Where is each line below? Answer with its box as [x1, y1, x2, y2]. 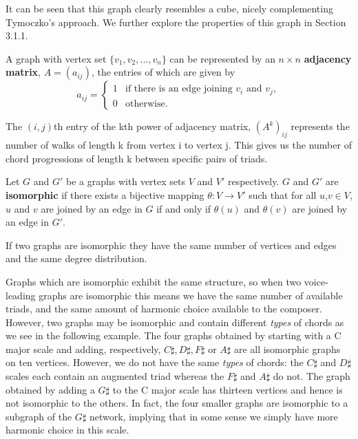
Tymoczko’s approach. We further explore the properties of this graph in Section [6, 14, 346, 29]
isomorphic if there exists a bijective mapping [6, 187, 204, 202]
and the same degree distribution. [6, 251, 147, 266]
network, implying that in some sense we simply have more [89, 409, 338, 423]
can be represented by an [169, 51, 275, 65]
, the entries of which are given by [91, 65, 235, 79]
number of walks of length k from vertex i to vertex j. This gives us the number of [6, 138, 352, 152]
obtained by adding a [6, 382, 95, 396]
